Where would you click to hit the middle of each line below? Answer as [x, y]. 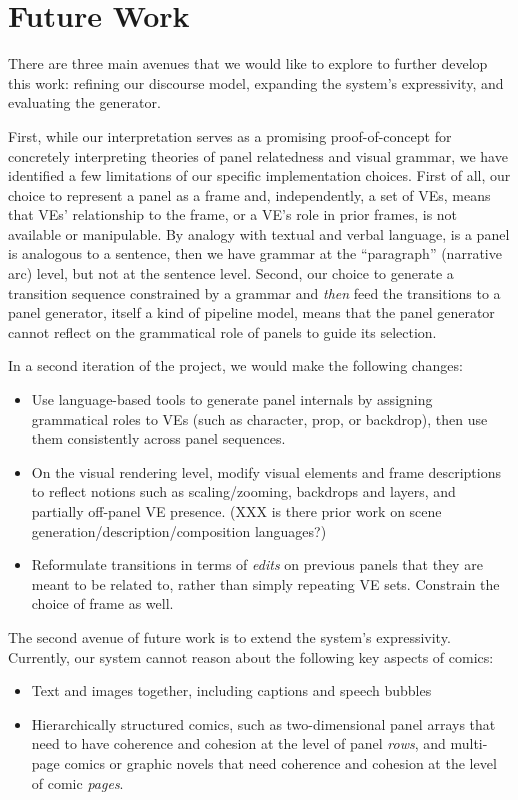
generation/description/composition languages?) [179, 530]
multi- [469, 743]
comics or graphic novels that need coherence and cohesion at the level [280, 762]
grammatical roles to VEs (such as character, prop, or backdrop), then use [259, 418]
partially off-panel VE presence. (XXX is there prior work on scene [236, 511]
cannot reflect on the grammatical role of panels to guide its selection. [222, 331]
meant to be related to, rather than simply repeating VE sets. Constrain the [265, 583]
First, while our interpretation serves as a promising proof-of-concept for [230, 135]
